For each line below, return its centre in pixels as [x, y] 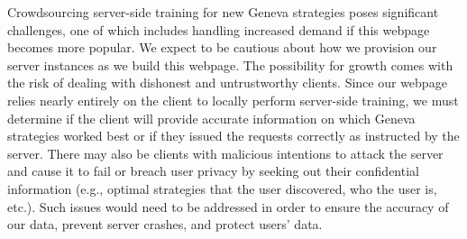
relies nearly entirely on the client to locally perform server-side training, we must [233, 100]
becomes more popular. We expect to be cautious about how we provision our [222, 47]
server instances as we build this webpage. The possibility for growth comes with [230, 64]
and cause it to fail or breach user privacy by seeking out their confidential [213, 171]
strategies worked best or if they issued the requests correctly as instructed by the [233, 136]
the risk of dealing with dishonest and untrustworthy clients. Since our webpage [227, 83]
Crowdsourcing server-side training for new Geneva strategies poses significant [223, 12]
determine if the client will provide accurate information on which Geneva [211, 118]
